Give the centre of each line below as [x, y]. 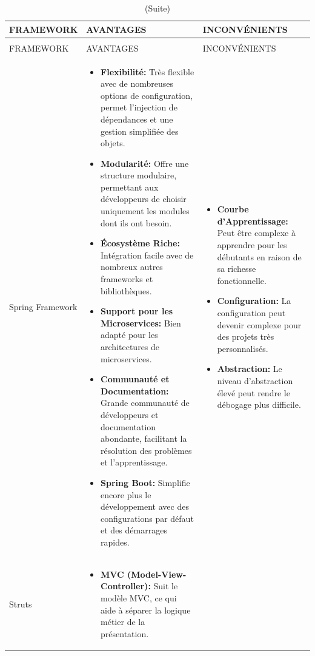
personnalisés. [243, 348]
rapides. [115, 542]
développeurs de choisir [144, 199]
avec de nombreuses [137, 83]
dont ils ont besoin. [136, 222]
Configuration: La [254, 301]
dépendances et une [137, 119]
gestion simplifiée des [140, 131]
